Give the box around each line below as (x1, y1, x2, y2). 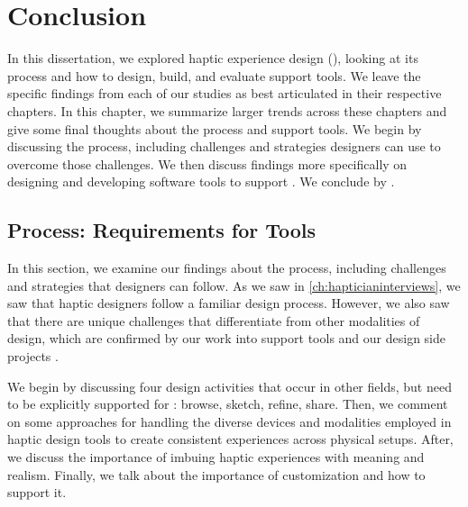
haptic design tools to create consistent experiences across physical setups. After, (7, 430, 454, 448)
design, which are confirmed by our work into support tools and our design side (7, 329, 445, 348)
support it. (7, 483, 67, 502)
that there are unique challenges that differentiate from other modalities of (7, 311, 420, 330)
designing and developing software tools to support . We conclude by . (7, 172, 395, 191)
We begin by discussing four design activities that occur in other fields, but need (7, 376, 452, 395)
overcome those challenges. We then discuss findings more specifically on (7, 154, 408, 173)
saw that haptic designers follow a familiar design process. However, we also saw (7, 294, 450, 312)
